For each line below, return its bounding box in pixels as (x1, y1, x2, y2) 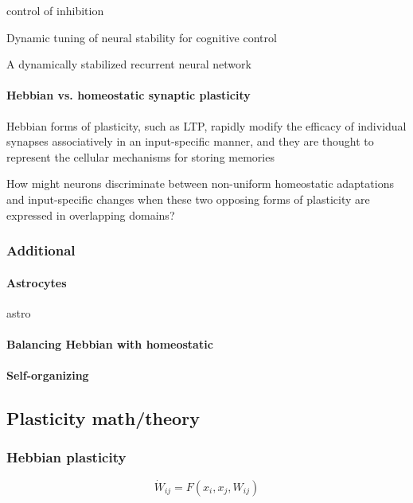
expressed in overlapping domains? (6, 206, 175, 223)
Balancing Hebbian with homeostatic (6, 335, 213, 352)
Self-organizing (6, 367, 89, 384)
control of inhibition (6, 2, 104, 18)
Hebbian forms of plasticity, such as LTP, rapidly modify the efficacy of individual (6, 117, 407, 134)
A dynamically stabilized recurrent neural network (6, 56, 251, 72)
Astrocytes (6, 274, 67, 290)
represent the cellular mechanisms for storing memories (6, 148, 275, 165)
